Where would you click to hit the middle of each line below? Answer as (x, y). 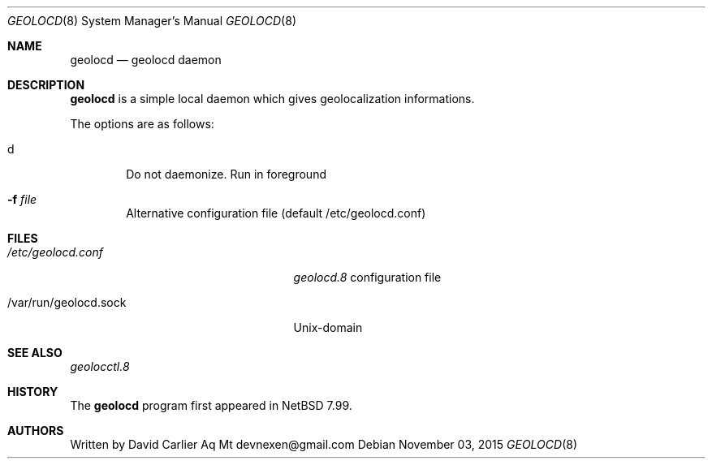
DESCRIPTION (46, 85)
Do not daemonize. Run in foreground (226, 174)
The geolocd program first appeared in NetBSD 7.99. (211, 405)
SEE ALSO (35, 353)
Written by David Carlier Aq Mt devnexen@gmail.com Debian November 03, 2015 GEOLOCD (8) (324, 444)
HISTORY (33, 392)
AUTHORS (36, 431)
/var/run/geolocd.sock (67, 302)
